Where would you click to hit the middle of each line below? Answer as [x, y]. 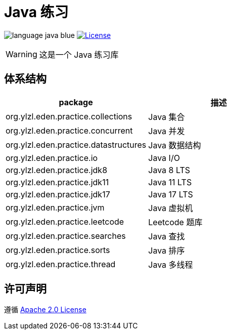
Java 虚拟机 [171, 208]
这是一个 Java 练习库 [79, 54]
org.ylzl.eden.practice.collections [69, 116]
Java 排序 [167, 250]
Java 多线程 [171, 264]
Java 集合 [167, 117]
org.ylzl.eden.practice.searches [66, 236]
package [76, 102]
